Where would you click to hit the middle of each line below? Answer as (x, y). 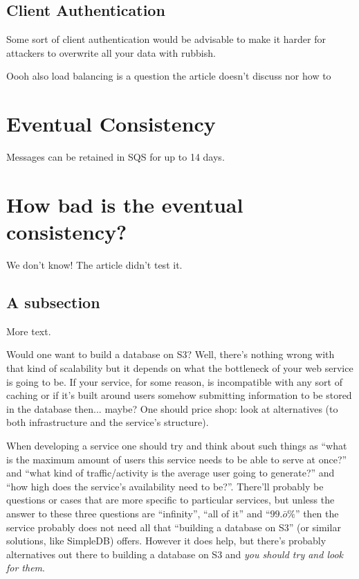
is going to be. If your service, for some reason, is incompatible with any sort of (174, 381)
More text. (29, 331)
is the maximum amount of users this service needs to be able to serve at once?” (177, 459)
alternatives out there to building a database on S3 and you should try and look (175, 554)
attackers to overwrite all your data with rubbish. (111, 52)
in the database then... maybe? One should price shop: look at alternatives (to (172, 408)
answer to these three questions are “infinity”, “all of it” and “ (138, 513)
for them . (26, 568)
